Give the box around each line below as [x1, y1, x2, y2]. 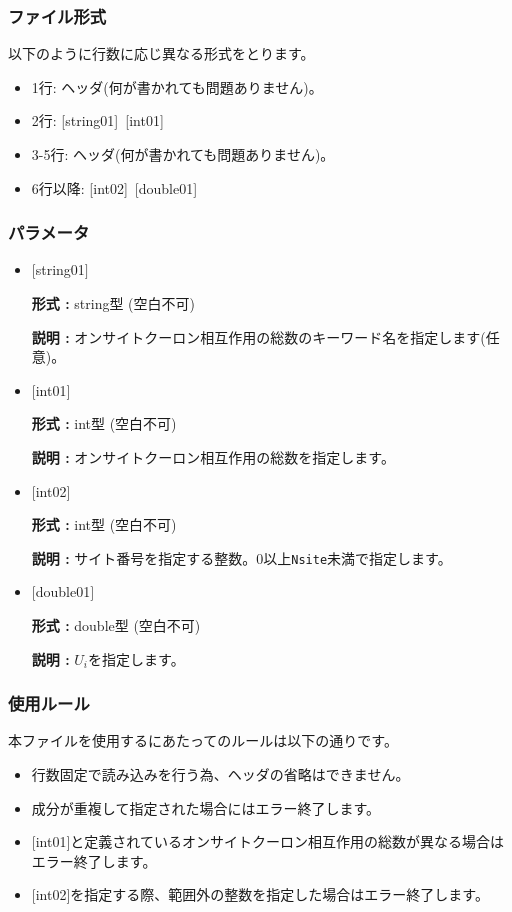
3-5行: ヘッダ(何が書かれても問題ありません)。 [31, 144, 335, 164]
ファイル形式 [8, 3, 107, 28]
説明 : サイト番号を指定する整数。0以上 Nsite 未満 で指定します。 [31, 547, 452, 568]
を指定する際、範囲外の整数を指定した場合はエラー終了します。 [70, 884, 489, 905]
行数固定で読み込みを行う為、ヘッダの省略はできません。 [31, 764, 410, 784]
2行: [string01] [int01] [31, 110, 164, 131]
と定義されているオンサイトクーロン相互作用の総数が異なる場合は [70, 831, 504, 852]
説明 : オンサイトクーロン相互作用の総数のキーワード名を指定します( [31, 326, 486, 347]
